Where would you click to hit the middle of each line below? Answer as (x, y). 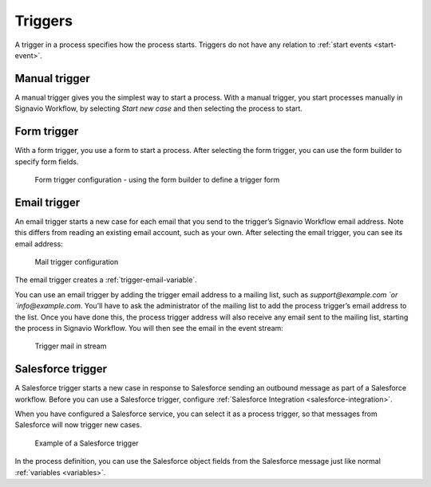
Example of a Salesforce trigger (87, 443)
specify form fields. (47, 161)
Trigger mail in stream (71, 346)
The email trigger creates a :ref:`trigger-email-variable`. (106, 280)
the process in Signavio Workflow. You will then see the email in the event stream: (149, 328)
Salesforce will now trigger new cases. (78, 425)
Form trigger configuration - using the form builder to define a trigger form (157, 179)
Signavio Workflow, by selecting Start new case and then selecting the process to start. (159, 108)
